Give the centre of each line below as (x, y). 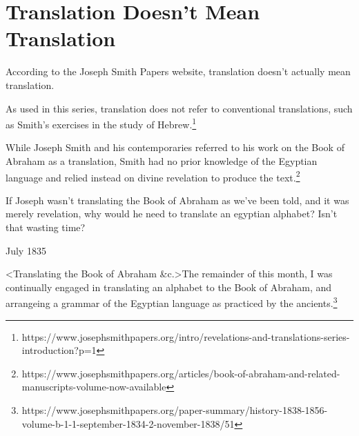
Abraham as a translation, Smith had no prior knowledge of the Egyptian (162, 160)
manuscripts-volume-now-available (94, 387)
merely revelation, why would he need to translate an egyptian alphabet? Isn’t (172, 214)
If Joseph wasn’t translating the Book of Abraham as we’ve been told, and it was (177, 200)
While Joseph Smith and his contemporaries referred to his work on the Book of (175, 147)
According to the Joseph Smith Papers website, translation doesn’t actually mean (178, 71)
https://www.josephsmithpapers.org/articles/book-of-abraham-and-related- (181, 373)
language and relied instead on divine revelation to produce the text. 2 (153, 176)
